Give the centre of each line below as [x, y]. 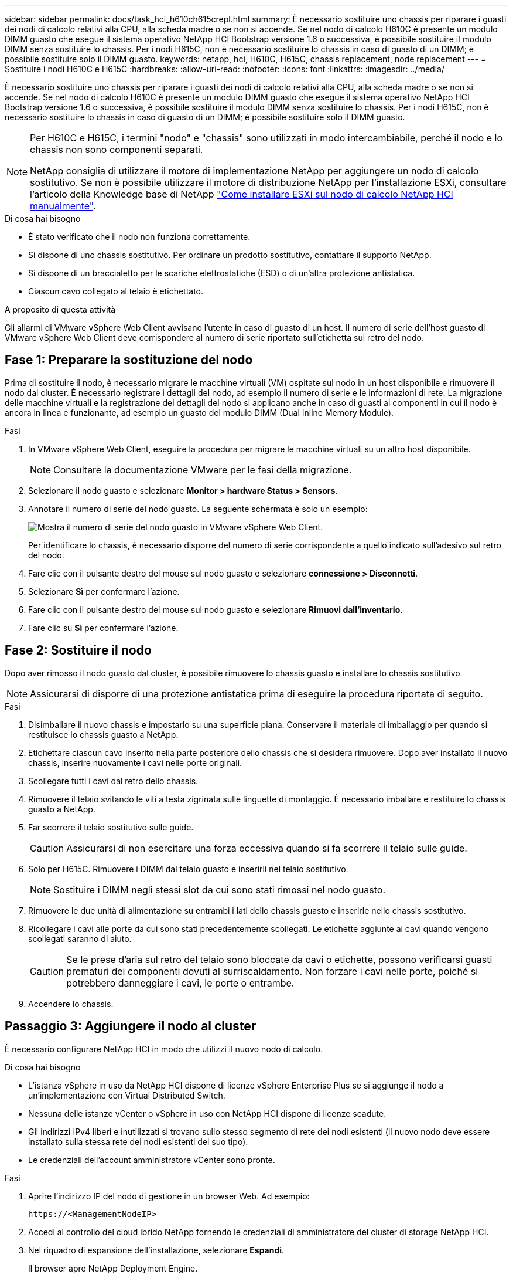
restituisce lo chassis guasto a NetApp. [103, 734]
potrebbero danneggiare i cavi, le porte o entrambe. [180, 983]
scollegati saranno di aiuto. [80, 938]
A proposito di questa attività [60, 309]
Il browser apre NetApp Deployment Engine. [113, 1268]
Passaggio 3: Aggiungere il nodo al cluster [131, 1026]
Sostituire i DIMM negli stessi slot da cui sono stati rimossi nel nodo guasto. [220, 889]
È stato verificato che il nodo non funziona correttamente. [139, 237]
